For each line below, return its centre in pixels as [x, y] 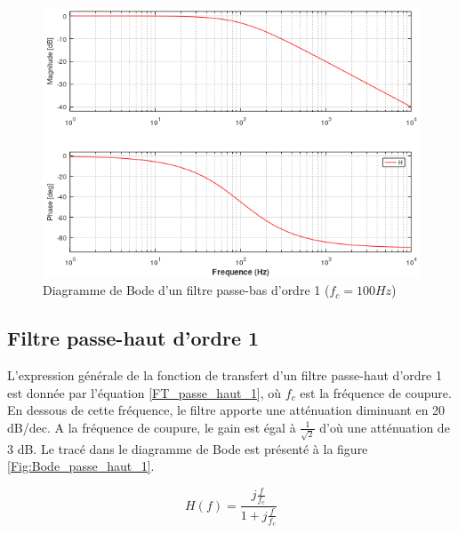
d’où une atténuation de [385, 427]
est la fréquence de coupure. [376, 392]
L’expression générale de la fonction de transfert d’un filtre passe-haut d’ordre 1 [225, 375]
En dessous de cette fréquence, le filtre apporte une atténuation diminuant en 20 [226, 410]
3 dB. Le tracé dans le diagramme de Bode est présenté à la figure [188, 448]
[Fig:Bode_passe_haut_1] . [81, 466]
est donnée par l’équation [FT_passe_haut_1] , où [145, 392]
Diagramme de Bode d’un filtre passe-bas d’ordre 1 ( [186, 290]
